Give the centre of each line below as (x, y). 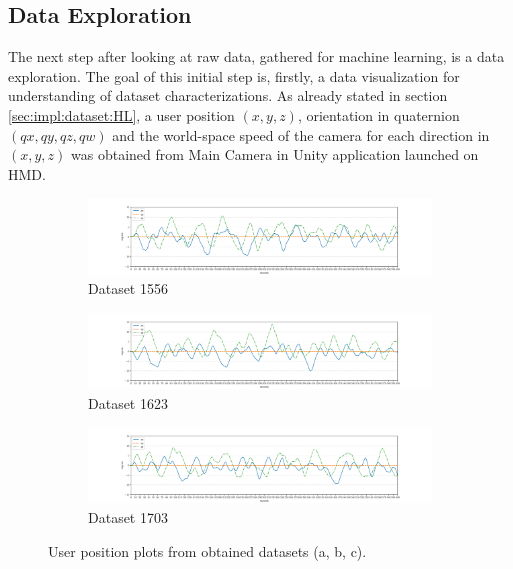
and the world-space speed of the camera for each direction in (301, 134)
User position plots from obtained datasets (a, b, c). (207, 550)
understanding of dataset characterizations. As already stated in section (228, 95)
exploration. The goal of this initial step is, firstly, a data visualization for (234, 75)
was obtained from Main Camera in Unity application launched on (275, 154)
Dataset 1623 (128, 402)
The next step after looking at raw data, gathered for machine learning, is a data (256, 56)
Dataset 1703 (128, 517)
